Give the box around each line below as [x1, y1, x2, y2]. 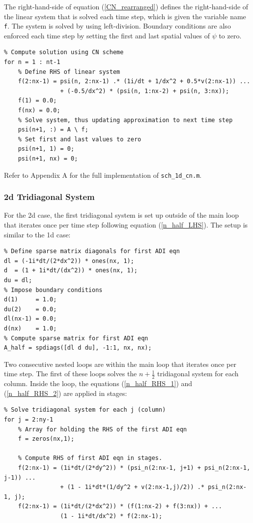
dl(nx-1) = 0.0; [4, 315, 57, 323]
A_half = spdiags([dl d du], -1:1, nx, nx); [4, 344, 152, 352]
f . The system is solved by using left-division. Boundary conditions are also [4, 21, 231, 31]
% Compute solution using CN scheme [4, 49, 124, 56]
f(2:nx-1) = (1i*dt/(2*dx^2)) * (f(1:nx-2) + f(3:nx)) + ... [18, 503, 222, 510]
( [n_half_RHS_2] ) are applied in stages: [4, 388, 127, 398]
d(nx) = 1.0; [4, 325, 57, 332]
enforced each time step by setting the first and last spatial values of [4, 30, 210, 40]
